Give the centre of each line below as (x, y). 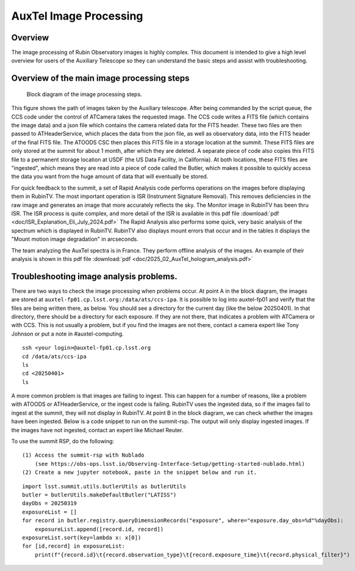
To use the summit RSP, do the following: (63, 441)
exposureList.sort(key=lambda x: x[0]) (82, 537)
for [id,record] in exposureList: (74, 546)
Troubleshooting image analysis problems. (95, 276)
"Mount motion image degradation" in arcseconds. (75, 239)
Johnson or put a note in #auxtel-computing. (68, 334)
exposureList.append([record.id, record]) (99, 529)
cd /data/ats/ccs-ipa (54, 356)
